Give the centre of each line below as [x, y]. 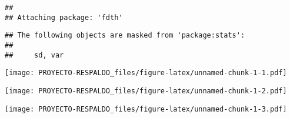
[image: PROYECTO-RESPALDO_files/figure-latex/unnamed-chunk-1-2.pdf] [146, 91]
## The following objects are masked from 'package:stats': [125, 36]
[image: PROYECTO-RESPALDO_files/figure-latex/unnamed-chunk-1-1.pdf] [146, 73]
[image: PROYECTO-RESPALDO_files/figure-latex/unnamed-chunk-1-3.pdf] [146, 109]
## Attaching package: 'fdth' [64, 17]
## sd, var [34, 55]
